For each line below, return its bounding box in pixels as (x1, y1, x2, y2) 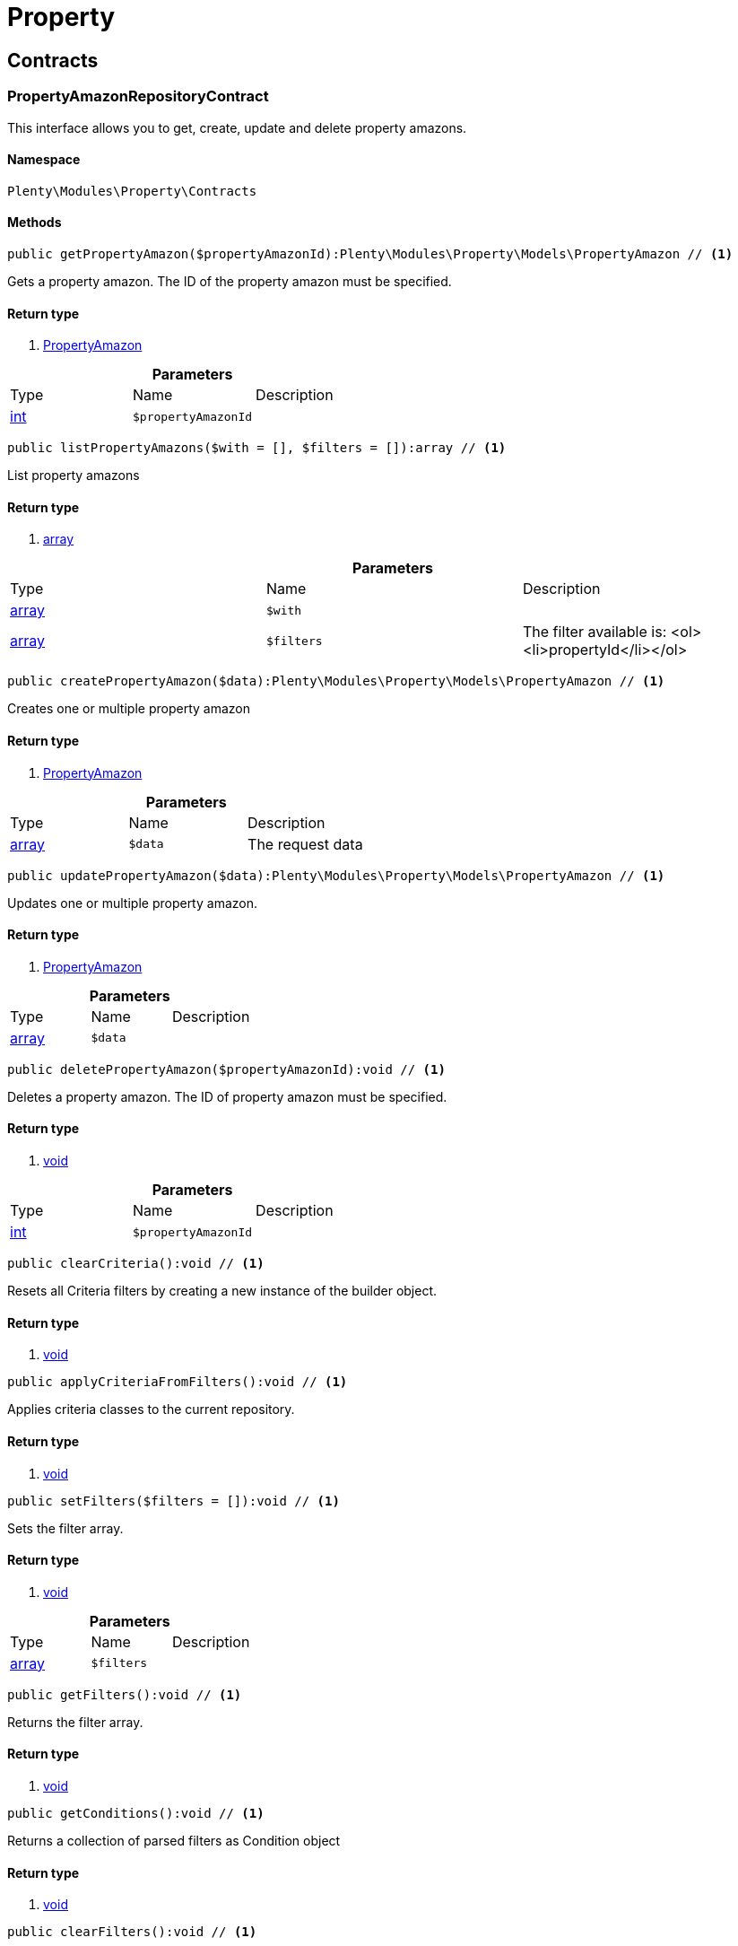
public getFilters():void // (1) (7, 1687, 242, 1702)
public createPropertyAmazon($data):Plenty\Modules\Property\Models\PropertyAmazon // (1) (7, 674, 665, 689)
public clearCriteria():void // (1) (7, 1256, 265, 1271)
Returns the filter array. (7, 1714, 143, 1730)
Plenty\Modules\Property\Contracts (7, 183, 257, 198)
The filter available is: (522, 623, 667, 641)
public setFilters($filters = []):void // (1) (7, 1493, 340, 1508)
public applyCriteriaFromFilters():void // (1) (7, 1374, 348, 1390)
